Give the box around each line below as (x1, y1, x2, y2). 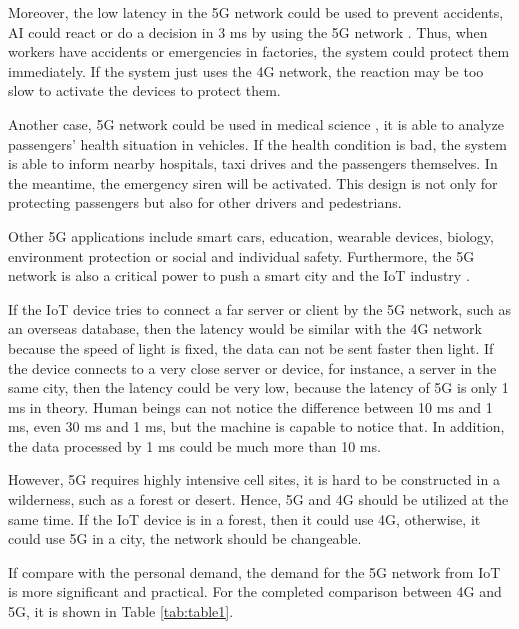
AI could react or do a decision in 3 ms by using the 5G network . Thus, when (8, 21, 488, 42)
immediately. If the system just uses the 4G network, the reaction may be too (8, 60, 484, 81)
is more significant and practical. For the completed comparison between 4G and (8, 581, 502, 602)
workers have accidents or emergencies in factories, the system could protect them (8, 41, 510, 62)
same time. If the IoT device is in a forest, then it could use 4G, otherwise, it (8, 508, 481, 529)
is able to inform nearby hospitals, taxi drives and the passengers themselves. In (8, 153, 498, 174)
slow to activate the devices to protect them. (8, 80, 281, 101)
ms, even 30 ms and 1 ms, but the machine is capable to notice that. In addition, (8, 416, 505, 437)
